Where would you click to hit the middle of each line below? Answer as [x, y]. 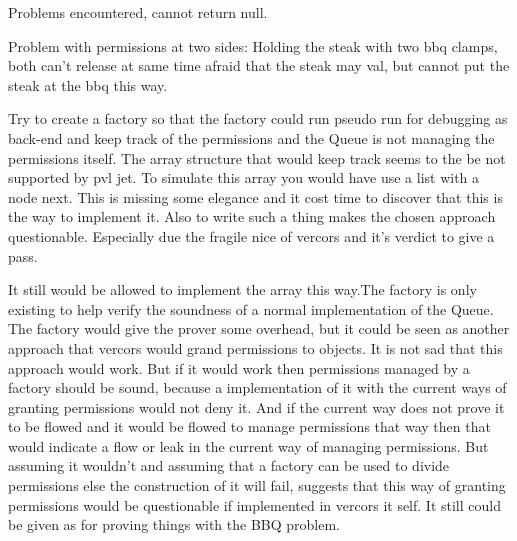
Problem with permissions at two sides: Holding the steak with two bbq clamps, [253, 45]
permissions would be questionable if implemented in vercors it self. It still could [254, 504]
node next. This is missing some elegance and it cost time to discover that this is [255, 196]
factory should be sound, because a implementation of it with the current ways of [257, 387]
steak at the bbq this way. [88, 84]
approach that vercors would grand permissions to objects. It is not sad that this [255, 347]
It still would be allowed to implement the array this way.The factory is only [242, 289]
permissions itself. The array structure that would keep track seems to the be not [257, 157]
